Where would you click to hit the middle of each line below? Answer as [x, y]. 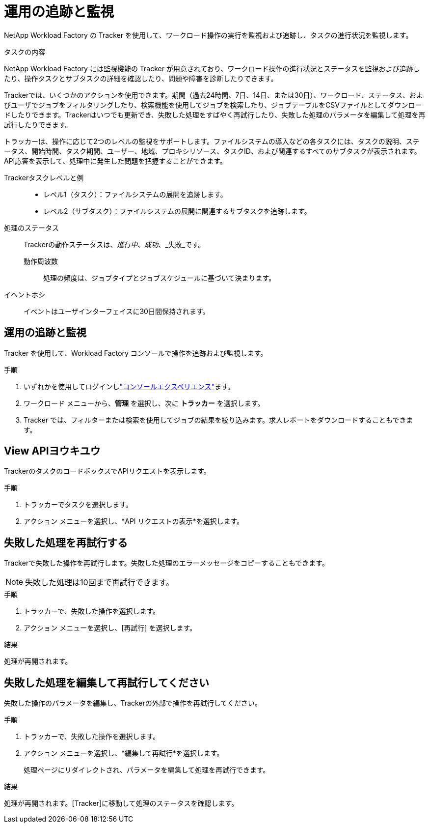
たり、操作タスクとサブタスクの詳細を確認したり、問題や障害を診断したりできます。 [141, 78]
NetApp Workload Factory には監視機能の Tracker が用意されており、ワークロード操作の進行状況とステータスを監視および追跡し [212, 68]
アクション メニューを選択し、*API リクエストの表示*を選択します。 [134, 521]
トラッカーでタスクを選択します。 [78, 505]
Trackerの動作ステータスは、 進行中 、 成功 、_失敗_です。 [114, 244]
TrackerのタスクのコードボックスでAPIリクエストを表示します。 [107, 471]
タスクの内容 [25, 52]
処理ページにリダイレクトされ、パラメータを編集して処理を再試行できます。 [147, 770]
